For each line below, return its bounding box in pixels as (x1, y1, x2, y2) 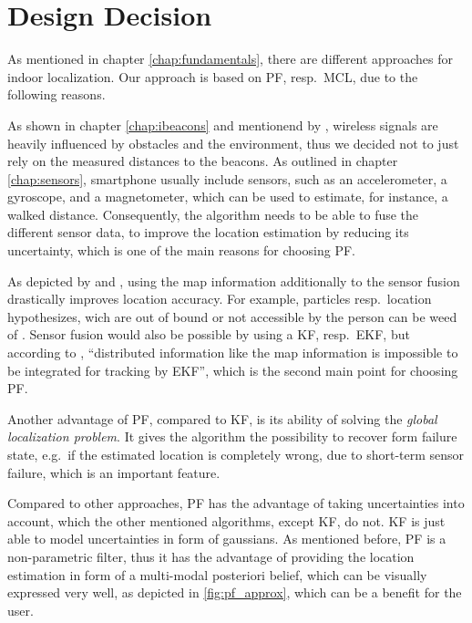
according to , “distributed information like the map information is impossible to (7, 343, 458, 362)
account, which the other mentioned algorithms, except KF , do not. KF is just (7, 511, 446, 530)
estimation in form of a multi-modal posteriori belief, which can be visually (7, 565, 427, 584)
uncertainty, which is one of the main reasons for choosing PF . (7, 241, 355, 260)
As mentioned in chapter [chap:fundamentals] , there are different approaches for (7, 49, 453, 68)
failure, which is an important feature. (7, 462, 221, 482)
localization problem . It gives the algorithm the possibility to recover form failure (7, 427, 457, 446)
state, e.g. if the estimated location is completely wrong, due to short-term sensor (7, 445, 465, 463)
